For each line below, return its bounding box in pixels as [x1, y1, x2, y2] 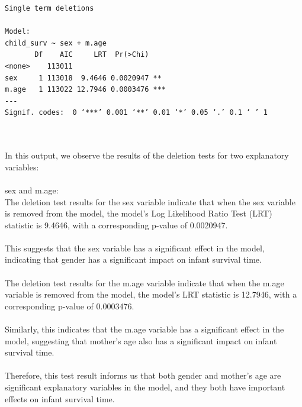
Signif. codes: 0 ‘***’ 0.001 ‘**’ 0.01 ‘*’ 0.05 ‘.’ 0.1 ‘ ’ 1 [5, 108, 268, 117]
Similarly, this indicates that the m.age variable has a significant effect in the [5, 323, 284, 335]
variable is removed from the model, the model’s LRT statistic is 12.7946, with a [5, 288, 297, 301]
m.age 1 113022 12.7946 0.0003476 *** [5, 85, 166, 94]
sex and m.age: [5, 183, 59, 196]
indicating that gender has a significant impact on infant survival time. [5, 253, 262, 266]
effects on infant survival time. [5, 392, 115, 405]
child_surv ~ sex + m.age [5, 38, 107, 47]
